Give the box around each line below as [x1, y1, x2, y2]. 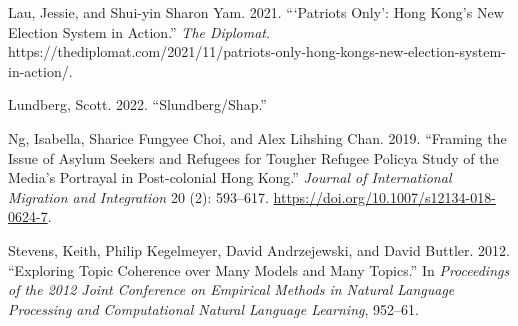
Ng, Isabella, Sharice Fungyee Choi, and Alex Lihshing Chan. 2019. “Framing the [8, 127, 507, 148]
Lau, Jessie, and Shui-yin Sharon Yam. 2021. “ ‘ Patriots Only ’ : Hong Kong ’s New [8, 2, 504, 22]
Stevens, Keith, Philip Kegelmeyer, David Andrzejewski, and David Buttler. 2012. [8, 239, 510, 260]
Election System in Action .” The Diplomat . [8, 21, 270, 42]
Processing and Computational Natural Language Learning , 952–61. [8, 298, 419, 319]
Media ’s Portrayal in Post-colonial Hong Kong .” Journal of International [8, 167, 452, 188]
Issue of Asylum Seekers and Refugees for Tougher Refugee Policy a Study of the [8, 147, 499, 168]
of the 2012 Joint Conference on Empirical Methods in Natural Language [8, 279, 455, 300]
